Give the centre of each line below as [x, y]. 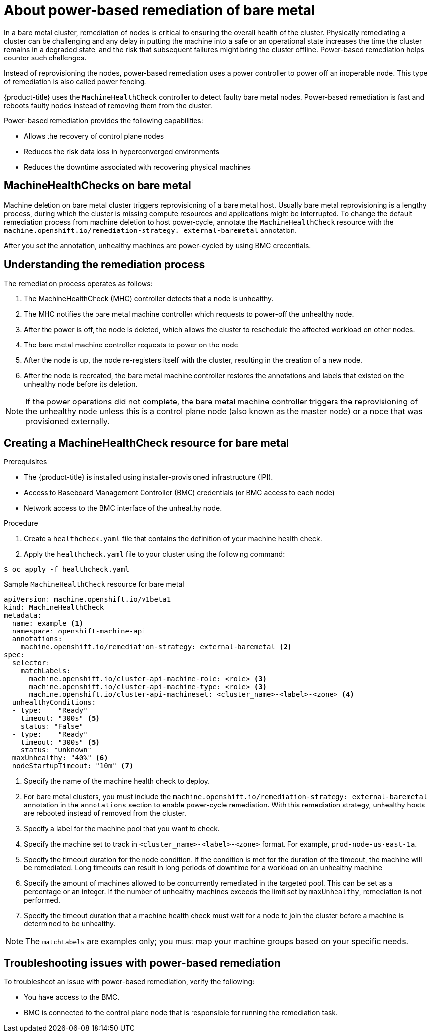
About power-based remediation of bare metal [160, 10]
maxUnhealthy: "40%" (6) [60, 758]
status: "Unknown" [56, 750]
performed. [42, 900]
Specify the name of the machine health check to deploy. [117, 781]
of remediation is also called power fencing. [75, 81]
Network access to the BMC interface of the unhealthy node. [123, 508]
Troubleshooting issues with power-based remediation [142, 963]
